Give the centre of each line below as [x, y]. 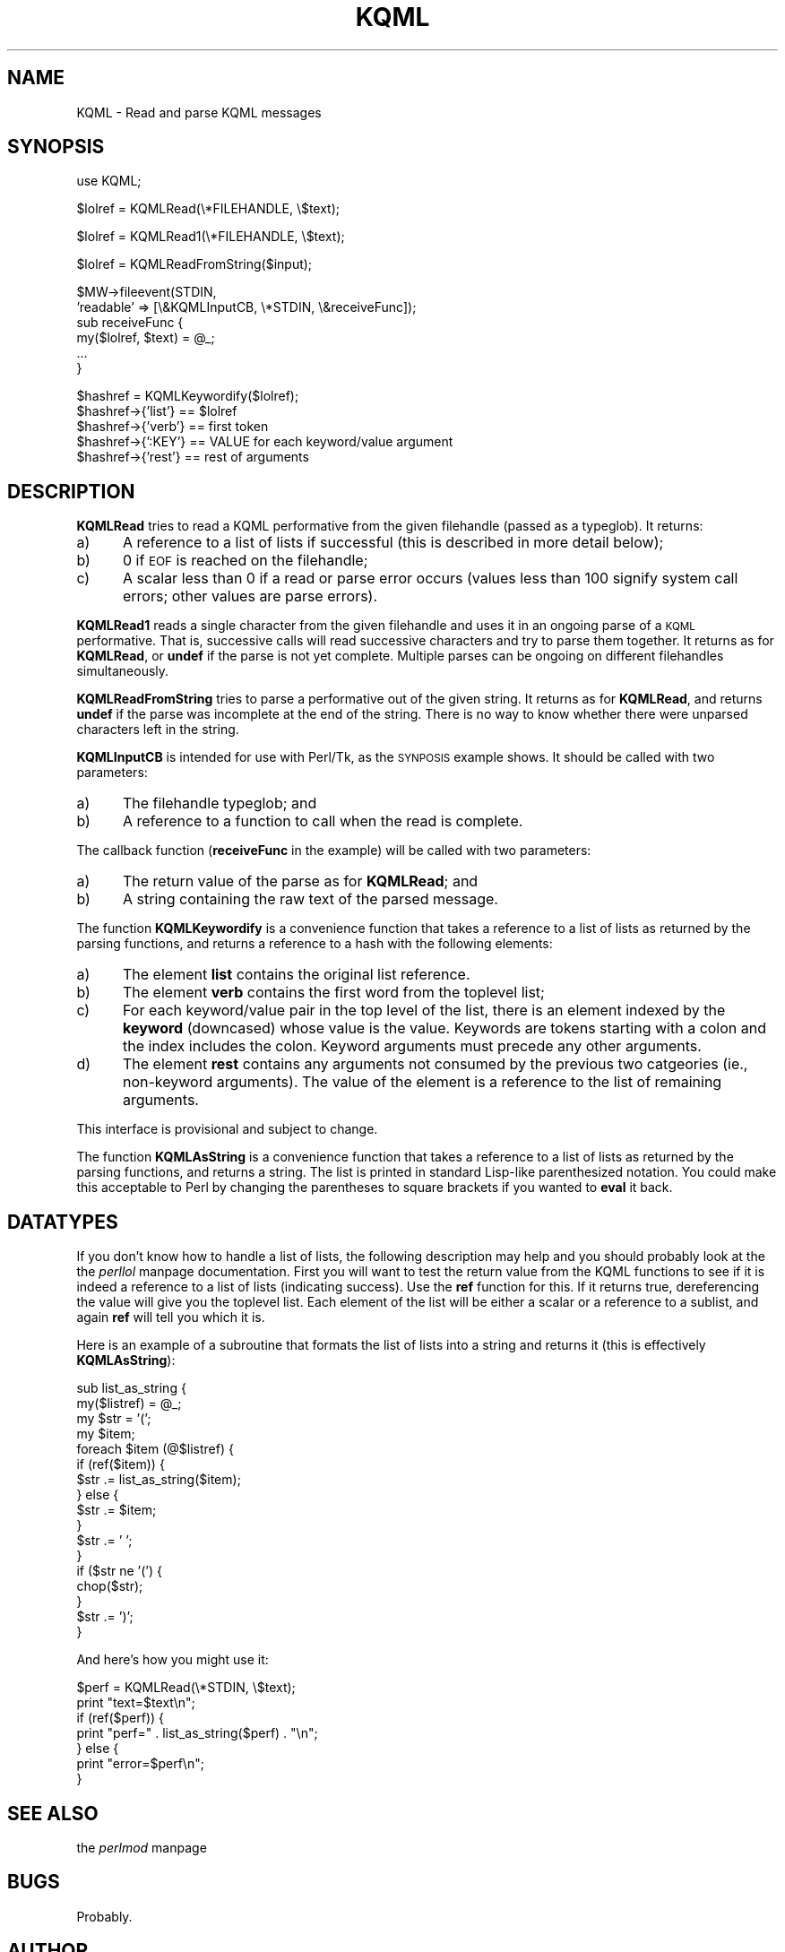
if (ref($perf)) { [121, 1718]
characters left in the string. [158, 730]
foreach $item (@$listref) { [155, 1449]
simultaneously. [123, 671]
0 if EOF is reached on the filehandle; [245, 561]
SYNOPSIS [56, 147]
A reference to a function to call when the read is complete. [323, 821]
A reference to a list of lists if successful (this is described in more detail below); [393, 543]
